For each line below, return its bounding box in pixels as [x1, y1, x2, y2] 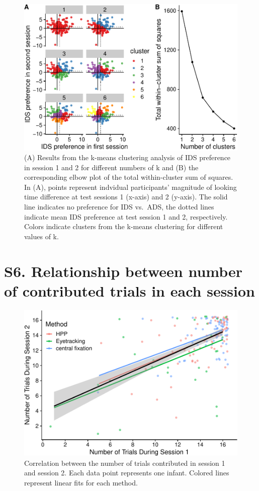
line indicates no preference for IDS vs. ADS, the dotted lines [24, 201, 214, 212]
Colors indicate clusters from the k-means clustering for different [24, 221, 223, 232]
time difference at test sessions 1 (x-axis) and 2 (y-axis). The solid [24, 191, 228, 202]
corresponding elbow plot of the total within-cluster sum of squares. [24, 172, 233, 182]
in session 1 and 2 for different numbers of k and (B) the [24, 162, 199, 172]
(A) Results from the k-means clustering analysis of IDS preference [24, 152, 231, 163]
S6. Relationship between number [4, 260, 243, 281]
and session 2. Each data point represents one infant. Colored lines [24, 467, 229, 478]
